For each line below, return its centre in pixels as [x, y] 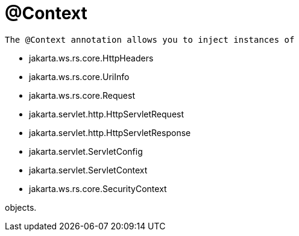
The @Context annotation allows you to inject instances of [150, 39]
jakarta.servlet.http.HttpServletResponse [110, 132]
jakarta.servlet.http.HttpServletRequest [107, 114]
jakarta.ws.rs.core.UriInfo [79, 76]
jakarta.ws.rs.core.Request [82, 95]
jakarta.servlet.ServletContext [88, 170]
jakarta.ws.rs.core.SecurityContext [98, 188]
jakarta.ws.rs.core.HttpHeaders [91, 58]
